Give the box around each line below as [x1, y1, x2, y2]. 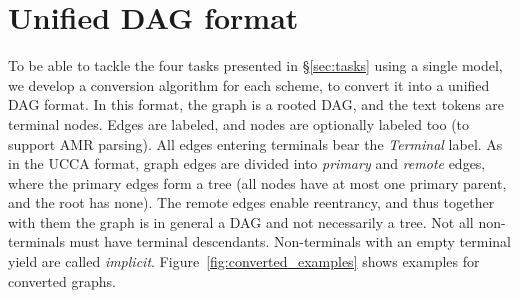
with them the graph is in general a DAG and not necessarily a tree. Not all [8, 211, 474, 232]
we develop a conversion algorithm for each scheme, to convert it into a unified [8, 74, 490, 95]
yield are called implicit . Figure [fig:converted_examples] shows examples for [8, 251, 480, 272]
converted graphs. [8, 270, 116, 291]
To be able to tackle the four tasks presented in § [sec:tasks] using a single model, [8, 55, 503, 76]
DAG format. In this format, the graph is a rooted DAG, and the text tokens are [8, 94, 505, 115]
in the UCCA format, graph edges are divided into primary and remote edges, [8, 153, 486, 174]
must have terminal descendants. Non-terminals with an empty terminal [69, 231, 511, 252]
